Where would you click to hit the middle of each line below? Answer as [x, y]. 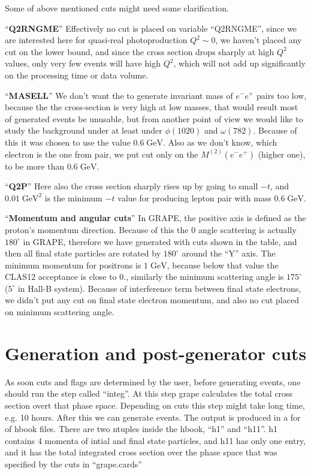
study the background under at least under [84, 130]
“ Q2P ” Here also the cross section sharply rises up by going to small [132, 186]
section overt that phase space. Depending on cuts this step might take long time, [155, 405]
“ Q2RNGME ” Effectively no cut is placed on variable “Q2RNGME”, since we [151, 28]
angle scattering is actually [247, 229]
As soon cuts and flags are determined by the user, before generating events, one [153, 381]
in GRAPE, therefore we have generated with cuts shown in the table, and [160, 241]
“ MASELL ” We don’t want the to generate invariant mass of [119, 95]
